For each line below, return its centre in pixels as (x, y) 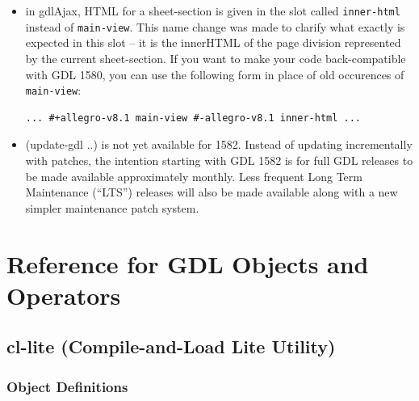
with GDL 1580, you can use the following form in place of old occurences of (215, 74)
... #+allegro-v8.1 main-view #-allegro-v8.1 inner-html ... (193, 118)
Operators (64, 295)
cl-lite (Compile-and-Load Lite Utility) (171, 346)
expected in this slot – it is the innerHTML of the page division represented (213, 42)
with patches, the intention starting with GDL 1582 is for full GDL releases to (219, 160)
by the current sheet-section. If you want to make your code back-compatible (216, 58)
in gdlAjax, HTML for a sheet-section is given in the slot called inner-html (213, 11)
